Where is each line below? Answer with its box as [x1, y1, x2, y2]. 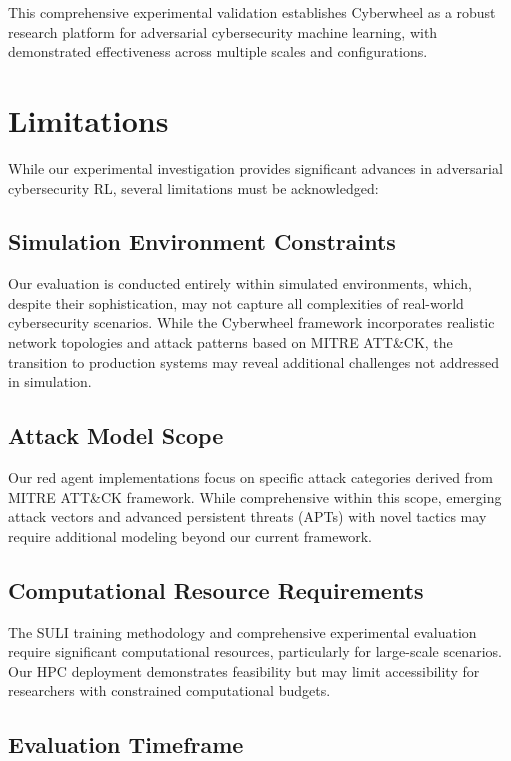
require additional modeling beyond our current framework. [8, 525, 372, 546]
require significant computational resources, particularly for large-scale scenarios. [8, 641, 502, 662]
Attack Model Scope [8, 420, 224, 451]
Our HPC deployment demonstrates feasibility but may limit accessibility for [8, 660, 480, 681]
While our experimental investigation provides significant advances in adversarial [8, 157, 503, 178]
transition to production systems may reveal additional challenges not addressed [8, 351, 500, 372]
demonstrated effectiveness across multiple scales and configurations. [8, 41, 428, 62]
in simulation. [8, 371, 92, 392]
